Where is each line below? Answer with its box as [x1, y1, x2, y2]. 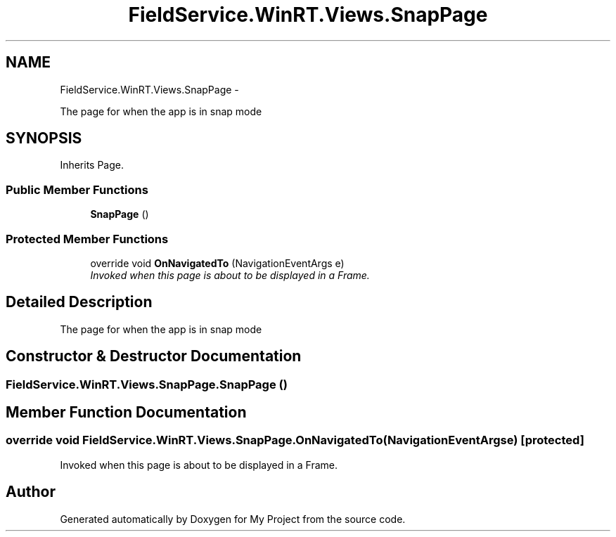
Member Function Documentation [6, 403, 247, 422]
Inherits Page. [60, 159, 124, 172]
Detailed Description [6, 293, 153, 311]
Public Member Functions [6, 182, 148, 197]
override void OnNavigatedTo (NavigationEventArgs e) [90, 257, 345, 269]
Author [6, 483, 56, 501]
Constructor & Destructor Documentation [6, 347, 302, 365]
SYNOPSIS [6, 129, 82, 148]
